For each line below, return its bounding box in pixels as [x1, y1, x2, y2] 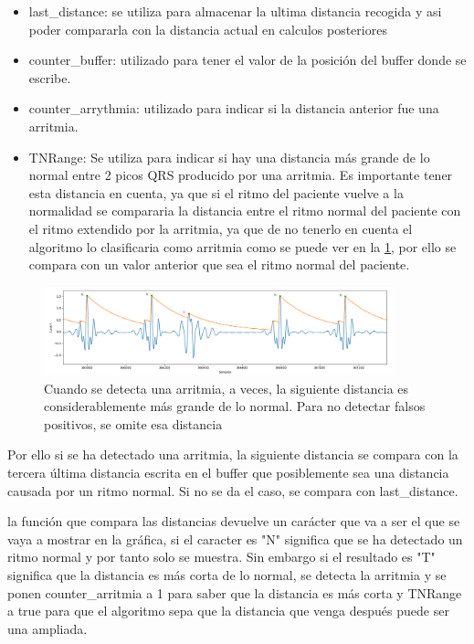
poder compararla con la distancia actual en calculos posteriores [28, 19, 387, 38]
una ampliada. [7, 618, 88, 638]
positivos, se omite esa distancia [44, 414, 223, 433]
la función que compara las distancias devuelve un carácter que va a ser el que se [7, 512, 460, 531]
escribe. [28, 68, 71, 87]
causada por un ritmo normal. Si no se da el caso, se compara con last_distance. [7, 480, 458, 500]
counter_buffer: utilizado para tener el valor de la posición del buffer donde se [28, 50, 467, 69]
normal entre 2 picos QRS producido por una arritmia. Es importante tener [28, 165, 453, 185]
